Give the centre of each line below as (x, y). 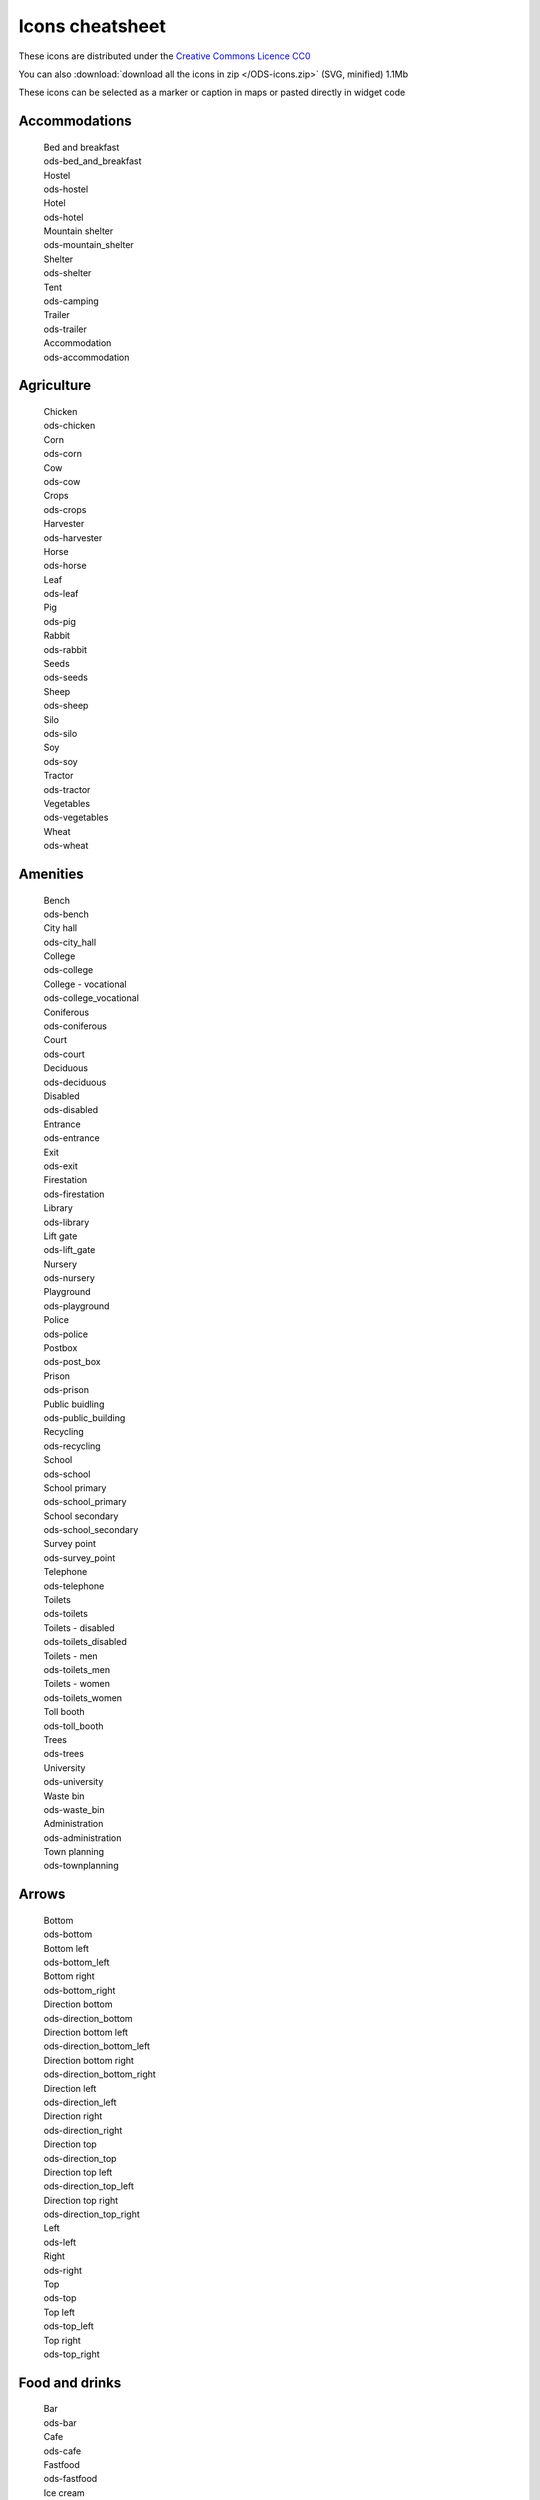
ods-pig (60, 621)
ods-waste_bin (74, 1809)
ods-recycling (72, 1446)
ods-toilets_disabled (85, 1642)
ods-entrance (71, 1138)
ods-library (66, 1222)
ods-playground (76, 1306)
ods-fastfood (70, 2479)
